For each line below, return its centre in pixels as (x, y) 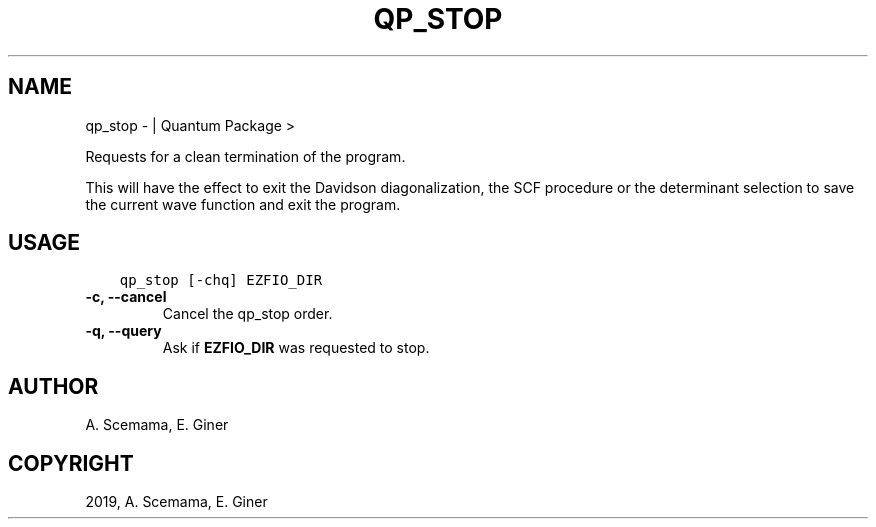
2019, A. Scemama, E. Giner (176, 502)
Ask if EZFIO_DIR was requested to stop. (296, 348)
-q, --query (123, 331)
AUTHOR (53, 386)
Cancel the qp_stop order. (247, 314)
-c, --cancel (126, 297)
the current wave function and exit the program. (243, 204)
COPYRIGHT (71, 463)
